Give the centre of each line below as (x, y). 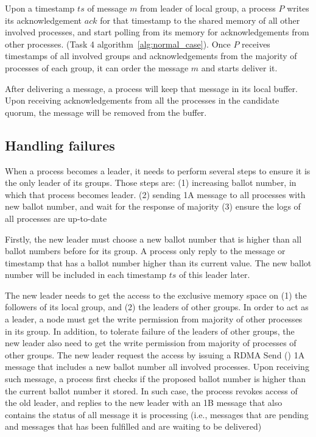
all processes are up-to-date (56, 218)
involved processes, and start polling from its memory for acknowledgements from (157, 32)
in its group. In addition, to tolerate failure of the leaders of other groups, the (150, 331)
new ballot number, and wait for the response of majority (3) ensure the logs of (153, 206)
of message (107, 8)
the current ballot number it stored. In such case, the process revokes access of (151, 390)
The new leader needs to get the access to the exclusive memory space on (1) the (156, 295)
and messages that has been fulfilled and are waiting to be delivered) (133, 426)
